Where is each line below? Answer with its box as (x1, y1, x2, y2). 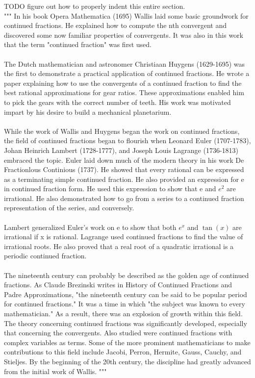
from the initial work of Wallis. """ (4, 366, 107, 376)
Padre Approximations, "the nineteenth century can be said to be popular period (4, 289, 247, 299)
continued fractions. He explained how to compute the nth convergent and (4, 20, 227, 30)
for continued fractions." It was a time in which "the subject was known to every (4, 299, 245, 309)
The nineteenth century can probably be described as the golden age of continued (4, 270, 249, 280)
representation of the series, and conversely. (4, 202, 134, 213)
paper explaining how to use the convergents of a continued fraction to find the (4, 77, 242, 88)
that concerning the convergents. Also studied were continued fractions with (4, 328, 232, 338)
